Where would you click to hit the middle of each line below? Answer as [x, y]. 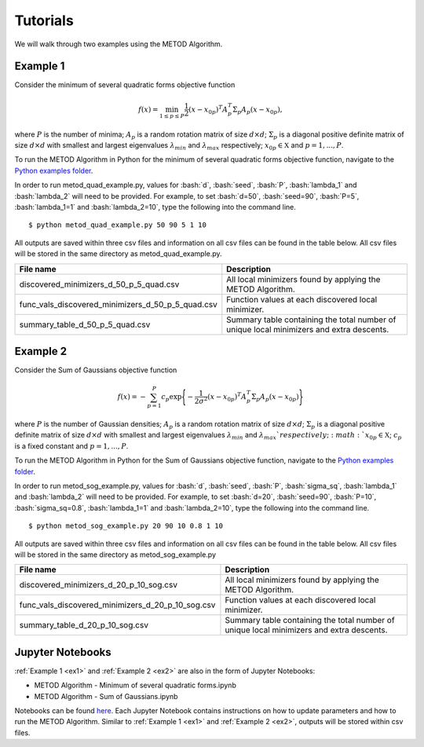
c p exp [172, 398]
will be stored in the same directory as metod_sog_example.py [115, 555]
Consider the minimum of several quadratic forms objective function [125, 85]
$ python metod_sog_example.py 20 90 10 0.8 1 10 [126, 526]
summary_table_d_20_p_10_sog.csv [84, 625]
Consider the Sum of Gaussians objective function [96, 370]
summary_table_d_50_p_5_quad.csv [85, 324]
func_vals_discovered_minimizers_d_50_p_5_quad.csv [118, 304]
